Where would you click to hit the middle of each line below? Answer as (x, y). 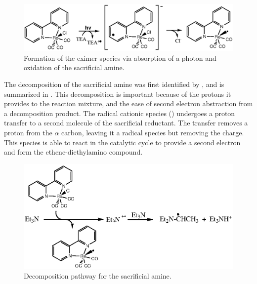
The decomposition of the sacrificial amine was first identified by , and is (114, 84)
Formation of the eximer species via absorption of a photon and (120, 58)
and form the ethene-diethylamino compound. (73, 152)
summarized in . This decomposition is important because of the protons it (118, 94)
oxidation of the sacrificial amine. (74, 67)
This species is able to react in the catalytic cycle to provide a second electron (122, 142)
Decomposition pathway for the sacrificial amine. (98, 275)
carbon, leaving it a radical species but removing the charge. (153, 132)
